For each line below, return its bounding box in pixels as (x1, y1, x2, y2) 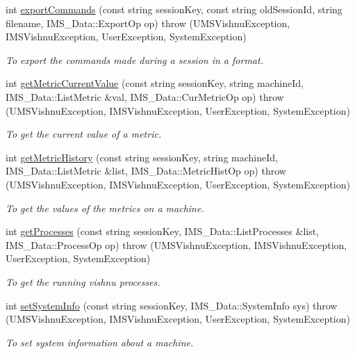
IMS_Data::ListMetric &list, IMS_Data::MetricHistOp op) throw (6, 163, 286, 178)
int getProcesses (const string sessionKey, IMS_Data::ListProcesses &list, (6, 224, 320, 239)
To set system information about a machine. (6, 335, 194, 349)
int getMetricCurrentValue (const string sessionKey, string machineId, (6, 76, 304, 90)
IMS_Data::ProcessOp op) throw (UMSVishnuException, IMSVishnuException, (6, 237, 347, 252)
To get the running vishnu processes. (6, 274, 160, 289)
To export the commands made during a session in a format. (6, 52, 263, 67)
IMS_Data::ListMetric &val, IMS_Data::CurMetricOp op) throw (6, 89, 284, 104)
